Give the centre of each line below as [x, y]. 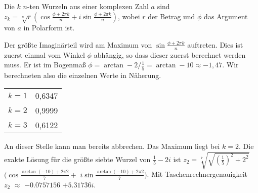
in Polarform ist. [49, 28]
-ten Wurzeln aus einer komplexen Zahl [88, 6]
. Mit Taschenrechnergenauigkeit [197, 174]
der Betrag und [171, 16]
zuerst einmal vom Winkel [45, 54]
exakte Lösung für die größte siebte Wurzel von [77, 159]
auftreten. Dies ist [215, 44]
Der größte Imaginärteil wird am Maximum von [78, 44]
